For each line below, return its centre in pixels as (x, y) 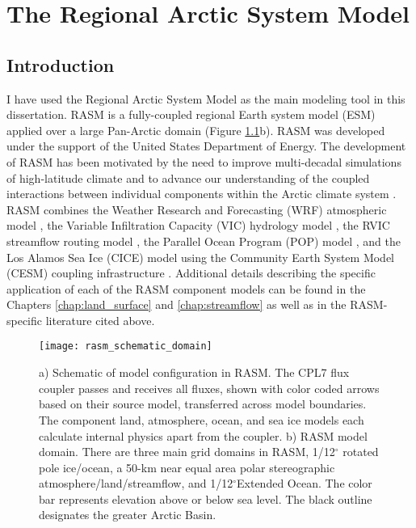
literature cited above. (100, 320)
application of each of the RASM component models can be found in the (186, 288)
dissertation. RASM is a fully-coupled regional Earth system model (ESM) (191, 114)
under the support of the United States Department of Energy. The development (206, 146)
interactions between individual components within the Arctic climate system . (202, 194)
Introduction (61, 64)
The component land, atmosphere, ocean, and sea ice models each (202, 419)
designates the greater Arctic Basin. (128, 515)
